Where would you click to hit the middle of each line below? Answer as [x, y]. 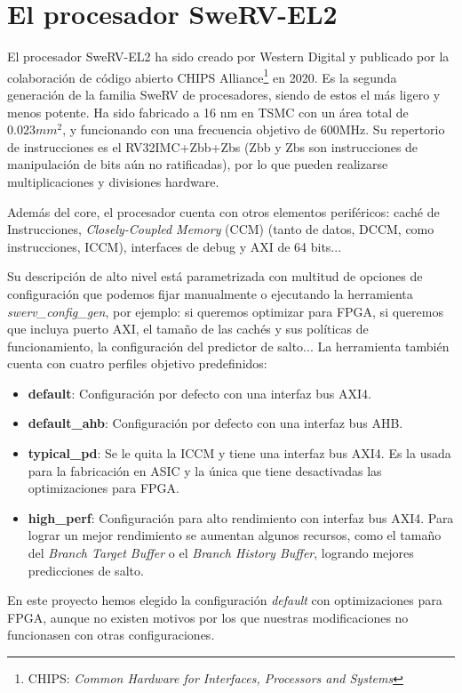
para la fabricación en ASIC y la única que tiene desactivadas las [205, 470]
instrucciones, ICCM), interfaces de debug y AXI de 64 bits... [175, 246]
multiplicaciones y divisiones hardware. [113, 181]
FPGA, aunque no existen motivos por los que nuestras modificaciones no [208, 617]
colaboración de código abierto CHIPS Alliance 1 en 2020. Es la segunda [202, 76]
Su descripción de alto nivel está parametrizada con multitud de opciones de [215, 276]
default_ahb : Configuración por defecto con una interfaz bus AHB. [215, 423]
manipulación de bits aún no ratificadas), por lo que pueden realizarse [198, 164]
